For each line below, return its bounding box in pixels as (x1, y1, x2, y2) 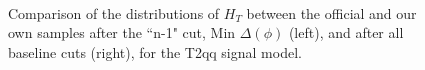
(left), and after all (288, 22, 404, 43)
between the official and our (246, 2, 417, 23)
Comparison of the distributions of (8, 2, 220, 23)
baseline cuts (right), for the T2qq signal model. (8, 41, 302, 62)
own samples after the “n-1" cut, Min (8, 22, 236, 43)
